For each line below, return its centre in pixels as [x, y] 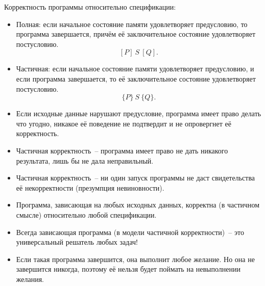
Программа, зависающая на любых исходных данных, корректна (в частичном [138, 205]
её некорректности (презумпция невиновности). [90, 187]
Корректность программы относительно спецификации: [90, 7]
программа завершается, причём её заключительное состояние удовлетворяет [136, 34]
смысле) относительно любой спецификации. [86, 214]
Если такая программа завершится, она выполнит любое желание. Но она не [135, 259]
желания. [30, 279]
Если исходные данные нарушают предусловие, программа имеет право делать [139, 113]
